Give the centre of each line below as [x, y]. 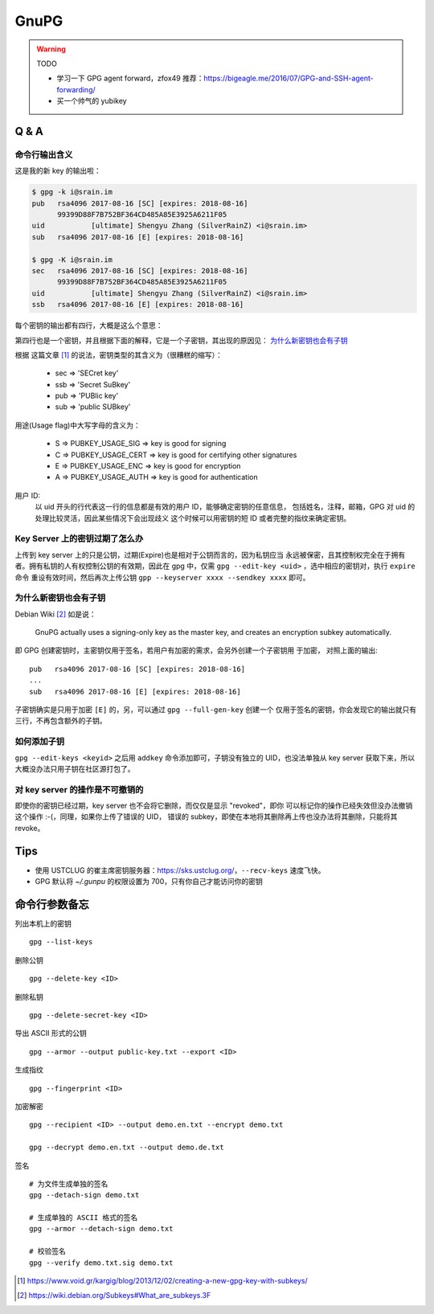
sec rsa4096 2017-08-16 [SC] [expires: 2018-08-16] [140, 270]
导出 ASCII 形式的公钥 [51, 1034]
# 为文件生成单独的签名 [69, 1184]
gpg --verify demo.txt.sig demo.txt [101, 1263]
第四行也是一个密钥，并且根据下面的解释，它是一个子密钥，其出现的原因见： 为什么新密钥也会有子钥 [181, 340]
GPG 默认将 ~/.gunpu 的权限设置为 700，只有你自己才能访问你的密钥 [149, 882]
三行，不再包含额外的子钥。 [61, 721]
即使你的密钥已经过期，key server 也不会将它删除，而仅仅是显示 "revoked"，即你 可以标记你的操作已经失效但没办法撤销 [214, 806]
